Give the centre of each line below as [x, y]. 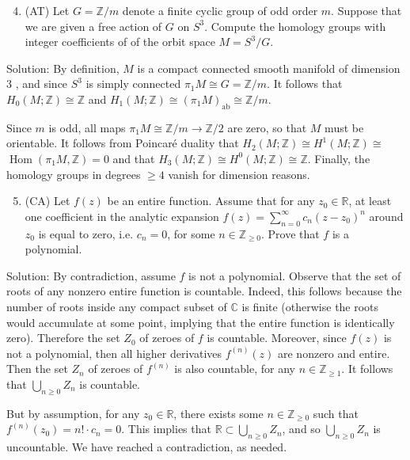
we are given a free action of [93, 26]
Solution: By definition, [63, 68]
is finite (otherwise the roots [310, 306]
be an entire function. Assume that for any [211, 201]
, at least [370, 201]
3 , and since [37, 84]
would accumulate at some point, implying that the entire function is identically [201, 322]
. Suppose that [366, 10]
